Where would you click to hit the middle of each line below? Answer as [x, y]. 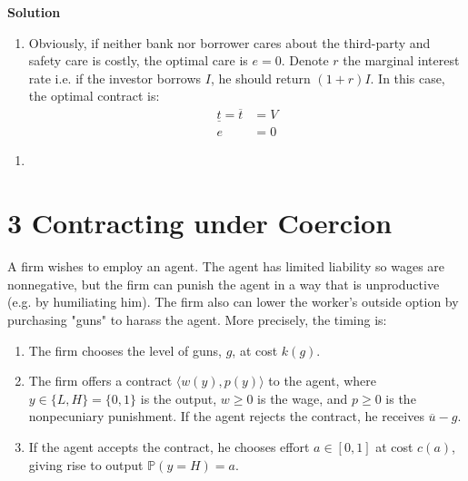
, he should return [260, 78]
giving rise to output [86, 464]
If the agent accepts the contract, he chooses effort [169, 446]
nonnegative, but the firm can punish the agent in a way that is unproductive [224, 284]
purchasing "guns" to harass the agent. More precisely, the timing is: [197, 319]
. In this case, [408, 78]
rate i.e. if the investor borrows [115, 78]
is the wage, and [303, 398]
